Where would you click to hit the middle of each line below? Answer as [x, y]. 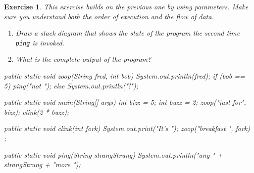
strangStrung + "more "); [42, 164]
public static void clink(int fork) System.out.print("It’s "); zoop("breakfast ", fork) [127, 128]
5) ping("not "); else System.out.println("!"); [71, 85]
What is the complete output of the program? [83, 59]
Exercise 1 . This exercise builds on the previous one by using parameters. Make [126, 6]
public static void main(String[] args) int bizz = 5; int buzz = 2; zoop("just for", [125, 102]
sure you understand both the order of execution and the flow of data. [109, 16]
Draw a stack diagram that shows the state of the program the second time [128, 33]
